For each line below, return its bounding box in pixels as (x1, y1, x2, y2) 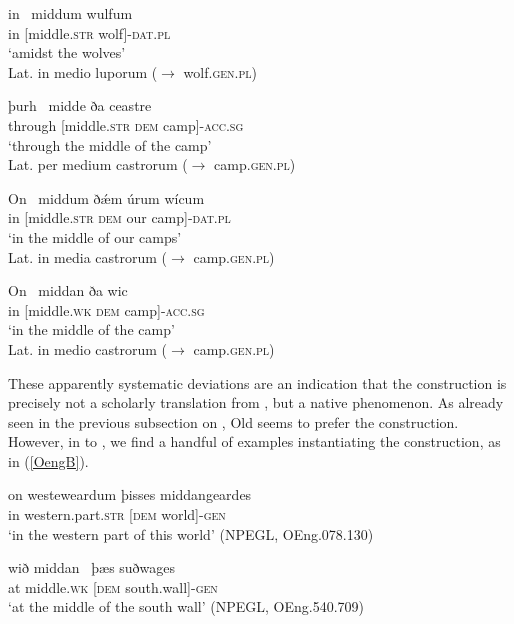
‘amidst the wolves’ (8, 42, 126, 63)
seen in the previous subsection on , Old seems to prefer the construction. (8, 411, 459, 432)
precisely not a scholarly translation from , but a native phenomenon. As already (8, 392, 504, 413)
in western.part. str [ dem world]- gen (8, 504, 226, 525)
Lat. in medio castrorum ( (8, 338, 168, 359)
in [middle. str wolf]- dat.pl (8, 22, 171, 43)
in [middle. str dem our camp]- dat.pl (8, 207, 231, 228)
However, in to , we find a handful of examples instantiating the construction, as (8, 431, 501, 452)
